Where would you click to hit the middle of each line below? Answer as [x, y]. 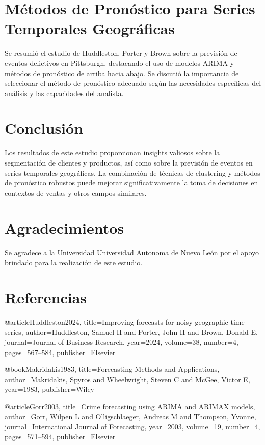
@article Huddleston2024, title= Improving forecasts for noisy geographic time [125, 322]
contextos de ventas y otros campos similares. [76, 192]
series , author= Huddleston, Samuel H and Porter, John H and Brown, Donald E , [131, 332]
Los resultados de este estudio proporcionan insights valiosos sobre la [112, 153]
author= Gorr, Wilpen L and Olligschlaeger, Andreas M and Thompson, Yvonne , [130, 416]
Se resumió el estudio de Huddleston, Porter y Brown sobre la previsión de [121, 53]
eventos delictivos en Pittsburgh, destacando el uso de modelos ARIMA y [120, 63]
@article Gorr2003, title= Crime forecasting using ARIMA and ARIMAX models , [130, 406]
